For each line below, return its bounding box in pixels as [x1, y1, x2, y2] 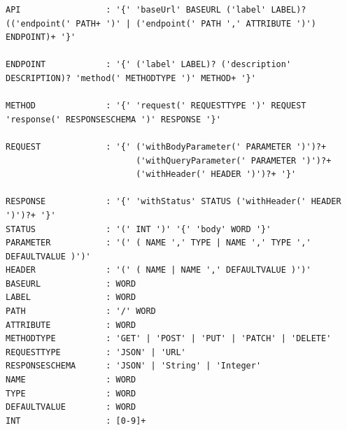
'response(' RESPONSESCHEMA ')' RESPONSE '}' [6, 114, 221, 124]
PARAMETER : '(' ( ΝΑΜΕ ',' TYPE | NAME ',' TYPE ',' [6, 238, 311, 248]
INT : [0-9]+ [6, 415, 146, 426]
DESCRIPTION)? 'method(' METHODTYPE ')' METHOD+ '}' [6, 73, 256, 83]
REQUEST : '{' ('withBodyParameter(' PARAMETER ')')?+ [6, 141, 327, 152]
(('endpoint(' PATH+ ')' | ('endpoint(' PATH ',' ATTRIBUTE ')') [6, 18, 316, 29]
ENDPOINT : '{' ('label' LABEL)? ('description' [6, 59, 292, 70]
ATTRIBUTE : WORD [6, 320, 136, 330]
